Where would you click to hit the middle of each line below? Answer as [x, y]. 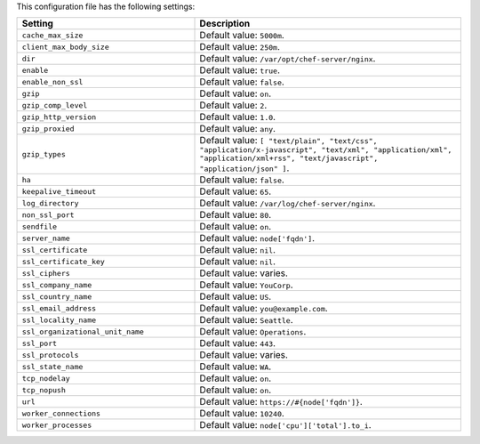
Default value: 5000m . [242, 36]
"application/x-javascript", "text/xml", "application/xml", [326, 150]
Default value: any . [237, 129]
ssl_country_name [57, 297]
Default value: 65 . [236, 191]
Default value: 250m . [240, 47]
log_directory [50, 203]
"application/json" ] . [244, 168]
